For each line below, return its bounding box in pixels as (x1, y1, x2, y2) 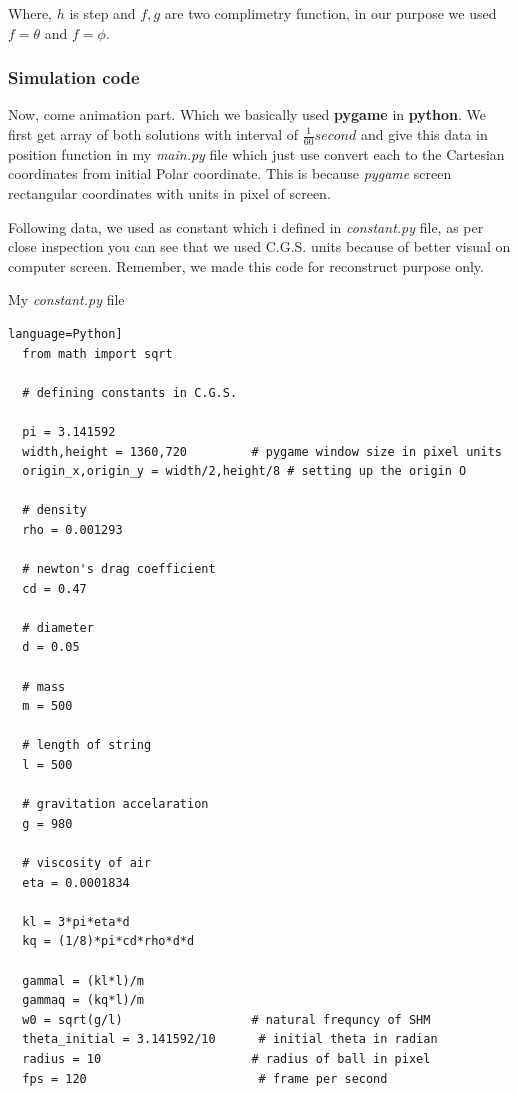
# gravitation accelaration (22, 797, 209, 812)
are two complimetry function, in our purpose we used (164, 3, 497, 23)
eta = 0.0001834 (22, 875, 130, 890)
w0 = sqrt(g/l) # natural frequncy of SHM (22, 1012, 431, 1027)
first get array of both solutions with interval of (8, 124, 299, 144)
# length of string (22, 738, 152, 753)
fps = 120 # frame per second (22, 1071, 388, 1086)
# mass (22, 679, 66, 694)
